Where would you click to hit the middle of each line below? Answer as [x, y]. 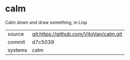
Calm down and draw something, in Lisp [46, 22]
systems [17, 50]
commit [16, 42]
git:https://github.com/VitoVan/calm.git [77, 34]
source [16, 34]
